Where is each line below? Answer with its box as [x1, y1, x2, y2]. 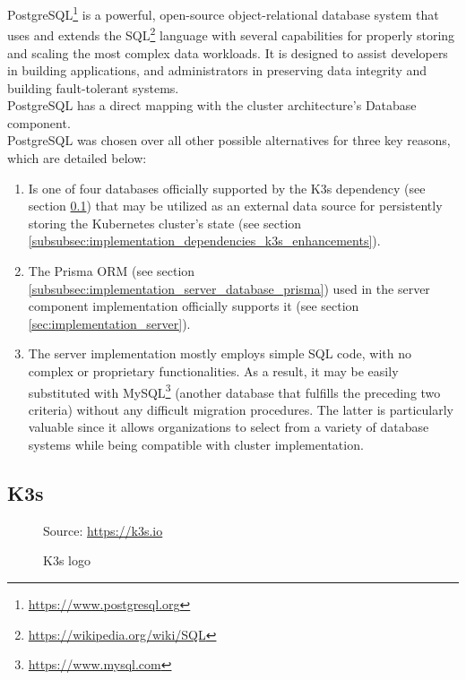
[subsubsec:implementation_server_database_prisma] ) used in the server [28, 279, 430, 297]
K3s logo [43, 551, 91, 570]
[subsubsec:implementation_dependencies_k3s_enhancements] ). [28, 231, 381, 250]
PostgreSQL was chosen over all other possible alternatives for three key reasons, [7, 131, 451, 150]
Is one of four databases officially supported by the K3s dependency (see [28, 178, 426, 197]
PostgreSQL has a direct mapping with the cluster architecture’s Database [7, 96, 417, 115]
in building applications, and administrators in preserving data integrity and [7, 61, 427, 80]
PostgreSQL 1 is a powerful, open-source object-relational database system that [7, 3, 439, 23]
